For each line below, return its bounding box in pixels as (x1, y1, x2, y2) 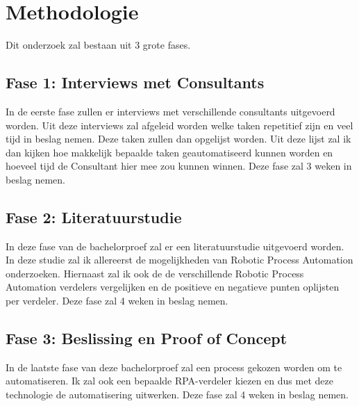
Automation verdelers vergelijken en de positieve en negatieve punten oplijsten (6, 279, 340, 294)
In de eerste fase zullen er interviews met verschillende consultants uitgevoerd (6, 104, 335, 118)
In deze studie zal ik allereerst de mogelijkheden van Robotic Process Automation (6, 252, 353, 267)
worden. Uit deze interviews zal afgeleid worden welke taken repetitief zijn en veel (6, 117, 353, 132)
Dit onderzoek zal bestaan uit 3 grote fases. (6, 38, 191, 52)
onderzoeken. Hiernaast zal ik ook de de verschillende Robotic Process (6, 266, 304, 280)
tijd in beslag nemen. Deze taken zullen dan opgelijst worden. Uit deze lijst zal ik (6, 131, 351, 146)
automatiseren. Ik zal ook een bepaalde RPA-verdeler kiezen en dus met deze (6, 373, 333, 388)
